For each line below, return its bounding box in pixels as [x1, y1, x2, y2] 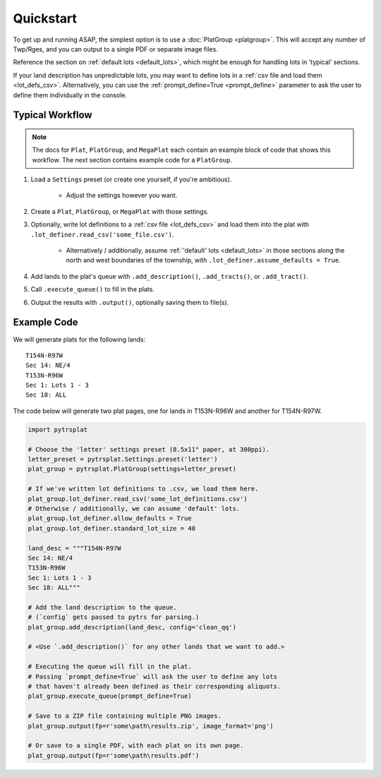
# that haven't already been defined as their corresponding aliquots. [28, 682, 282, 690]
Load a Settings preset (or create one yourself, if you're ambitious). [30, 175, 232, 183]
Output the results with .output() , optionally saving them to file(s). [30, 298, 229, 306]
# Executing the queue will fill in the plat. [28, 663, 192, 670]
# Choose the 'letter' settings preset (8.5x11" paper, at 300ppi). [28, 445, 270, 453]
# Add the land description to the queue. [28, 603, 177, 611]
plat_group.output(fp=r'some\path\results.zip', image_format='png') [28, 722, 274, 730]
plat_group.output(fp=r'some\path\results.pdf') [28, 752, 200, 759]
